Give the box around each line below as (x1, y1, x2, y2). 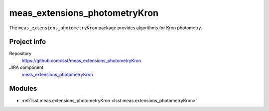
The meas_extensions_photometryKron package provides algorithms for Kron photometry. (9, 25, 202, 31)
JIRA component (9, 64, 44, 70)
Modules (9, 84, 37, 93)
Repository (9, 51, 32, 56)
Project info (9, 38, 46, 46)
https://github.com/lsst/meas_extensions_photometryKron (21, 57, 141, 63)
